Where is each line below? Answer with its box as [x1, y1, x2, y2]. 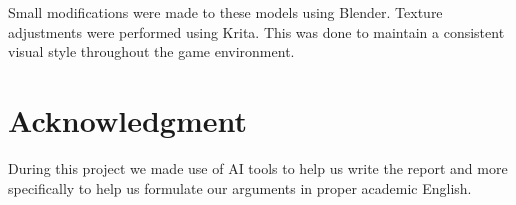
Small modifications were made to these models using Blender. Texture [8, 2, 443, 22]
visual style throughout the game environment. [8, 41, 295, 62]
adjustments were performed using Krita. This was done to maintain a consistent [8, 21, 505, 42]
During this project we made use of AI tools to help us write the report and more [8, 157, 508, 178]
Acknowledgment [8, 99, 247, 140]
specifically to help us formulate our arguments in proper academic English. [8, 177, 472, 198]
